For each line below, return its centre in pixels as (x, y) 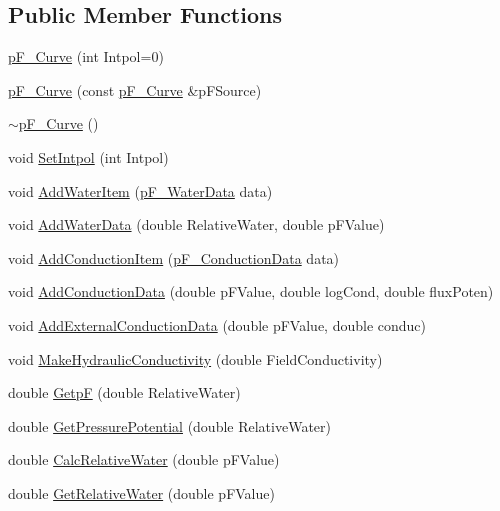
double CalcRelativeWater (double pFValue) (144, 459)
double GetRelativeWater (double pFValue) (141, 492)
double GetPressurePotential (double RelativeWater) (169, 425)
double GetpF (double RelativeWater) (124, 392)
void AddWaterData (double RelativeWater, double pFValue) (196, 224)
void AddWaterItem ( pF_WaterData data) (140, 190)
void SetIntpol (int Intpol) (88, 156)
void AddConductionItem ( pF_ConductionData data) (174, 257)
